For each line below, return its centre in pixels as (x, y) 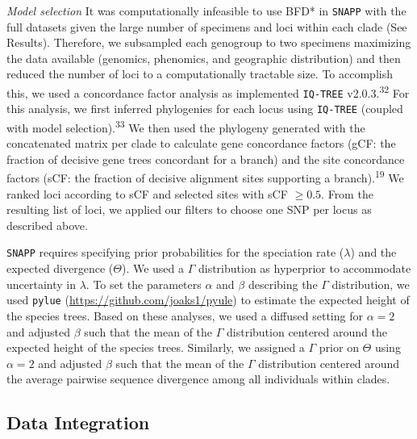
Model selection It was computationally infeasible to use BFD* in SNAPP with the (206, 10)
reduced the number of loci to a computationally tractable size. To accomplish (200, 74)
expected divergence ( (60, 268)
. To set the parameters (144, 284)
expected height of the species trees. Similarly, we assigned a (156, 347)
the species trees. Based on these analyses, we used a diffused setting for (185, 315)
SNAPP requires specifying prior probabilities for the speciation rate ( (175, 252)
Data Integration (78, 422)
